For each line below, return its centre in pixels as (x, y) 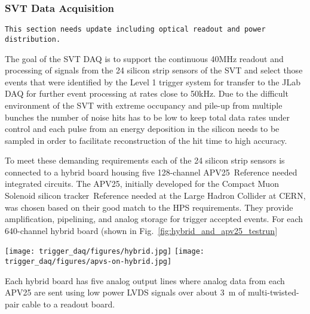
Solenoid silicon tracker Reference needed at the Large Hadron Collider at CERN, (155, 196)
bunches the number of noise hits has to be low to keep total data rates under (147, 117)
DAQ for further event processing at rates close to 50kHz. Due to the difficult (147, 93)
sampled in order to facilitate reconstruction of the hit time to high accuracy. (146, 140)
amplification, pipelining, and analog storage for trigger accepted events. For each (154, 219)
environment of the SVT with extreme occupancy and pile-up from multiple (144, 105)
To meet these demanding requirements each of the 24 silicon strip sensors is (145, 160)
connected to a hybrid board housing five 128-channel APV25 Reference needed (151, 172)
